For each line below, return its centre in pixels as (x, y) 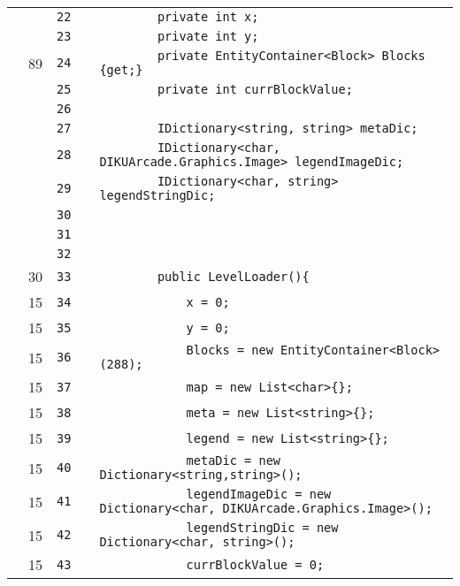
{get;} (121, 70)
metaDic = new (234, 460)
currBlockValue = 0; (255, 564)
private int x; (208, 17)
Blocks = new (230, 350)
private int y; (208, 36)
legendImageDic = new (259, 494)
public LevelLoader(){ (233, 276)
